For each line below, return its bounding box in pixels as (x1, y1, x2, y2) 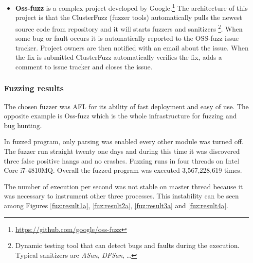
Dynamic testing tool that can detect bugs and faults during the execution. (15, 240, 240, 250)
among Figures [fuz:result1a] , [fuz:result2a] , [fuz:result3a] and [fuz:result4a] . (4, 200, 228, 211)
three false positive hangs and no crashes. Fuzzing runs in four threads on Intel (4, 155, 239, 165)
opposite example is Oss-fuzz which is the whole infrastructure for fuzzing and (4, 111, 237, 121)
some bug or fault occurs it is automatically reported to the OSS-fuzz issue (15, 33, 239, 43)
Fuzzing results (4, 82, 64, 94)
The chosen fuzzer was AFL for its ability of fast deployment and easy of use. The (4, 101, 249, 111)
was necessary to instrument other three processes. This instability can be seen (4, 191, 239, 201)
